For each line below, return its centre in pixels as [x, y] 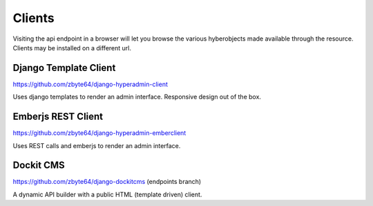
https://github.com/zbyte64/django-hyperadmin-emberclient [99, 133]
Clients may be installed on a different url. [72, 48]
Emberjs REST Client [58, 117]
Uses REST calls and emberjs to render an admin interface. [97, 145]
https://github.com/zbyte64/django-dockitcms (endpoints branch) [107, 182]
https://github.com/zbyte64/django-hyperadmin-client [90, 84]
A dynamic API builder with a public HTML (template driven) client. [107, 194]
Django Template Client [64, 68]
